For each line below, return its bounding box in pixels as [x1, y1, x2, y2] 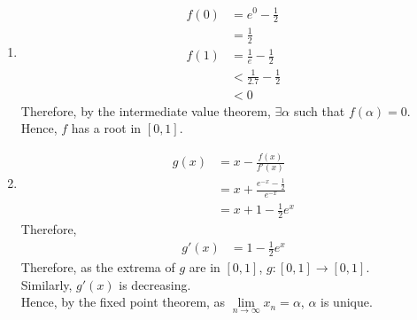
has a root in [71, 119, 142, 137]
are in [189, 258, 220, 277]
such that [293, 101, 345, 120]
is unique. [320, 293, 373, 311]
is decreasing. [119, 275, 191, 293]
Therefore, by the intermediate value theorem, [20, 101, 271, 120]
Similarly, [20, 275, 73, 293]
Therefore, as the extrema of [20, 258, 175, 277]
